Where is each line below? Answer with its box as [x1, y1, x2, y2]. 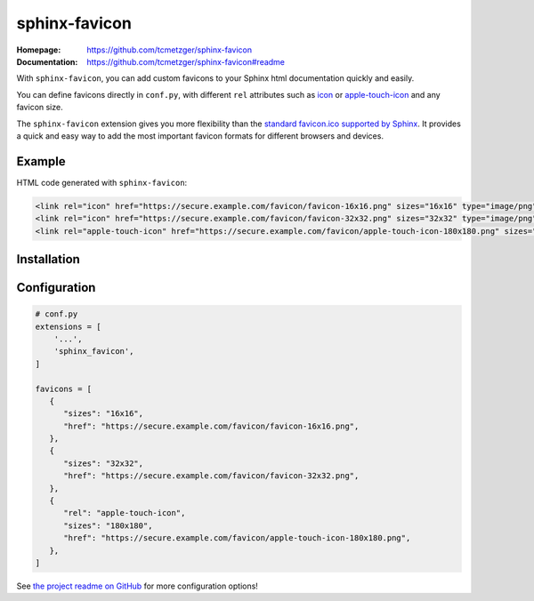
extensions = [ [35, 321, 101, 332]
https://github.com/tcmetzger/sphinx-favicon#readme [86, 56, 285, 67]
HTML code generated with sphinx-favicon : [16, 177, 188, 188]
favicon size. [16, 102, 63, 113]
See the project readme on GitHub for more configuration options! [16, 581, 258, 591]
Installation [16, 252, 80, 267]
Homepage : [16, 44, 61, 55]
